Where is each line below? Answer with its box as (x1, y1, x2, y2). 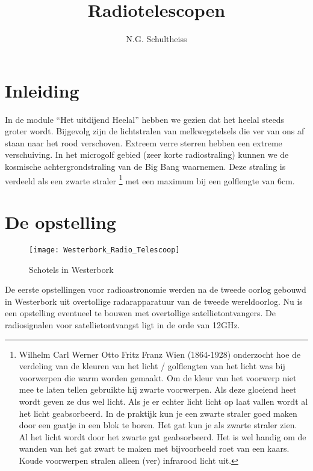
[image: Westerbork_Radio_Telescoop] (29, 246, 180, 254)
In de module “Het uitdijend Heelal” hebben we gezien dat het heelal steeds (5, 113, 285, 125)
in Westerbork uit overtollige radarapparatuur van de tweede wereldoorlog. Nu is (5, 295, 303, 307)
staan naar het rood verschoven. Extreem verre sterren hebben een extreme (5, 136, 282, 149)
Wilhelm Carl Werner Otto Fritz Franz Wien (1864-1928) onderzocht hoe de (19, 348, 301, 360)
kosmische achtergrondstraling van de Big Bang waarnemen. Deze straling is (5, 160, 286, 173)
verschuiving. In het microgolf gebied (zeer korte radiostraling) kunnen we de (5, 148, 289, 161)
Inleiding (5, 78, 79, 102)
